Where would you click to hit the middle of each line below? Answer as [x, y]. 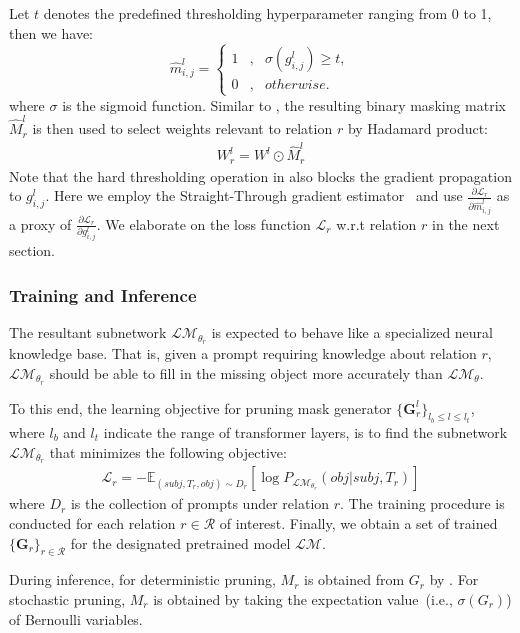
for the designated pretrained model [180, 542]
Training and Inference [103, 294]
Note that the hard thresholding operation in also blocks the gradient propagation [260, 175]
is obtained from [354, 579]
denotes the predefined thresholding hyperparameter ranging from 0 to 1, [267, 13]
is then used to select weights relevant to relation [182, 128]
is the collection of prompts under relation [200, 503]
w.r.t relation [376, 223]
